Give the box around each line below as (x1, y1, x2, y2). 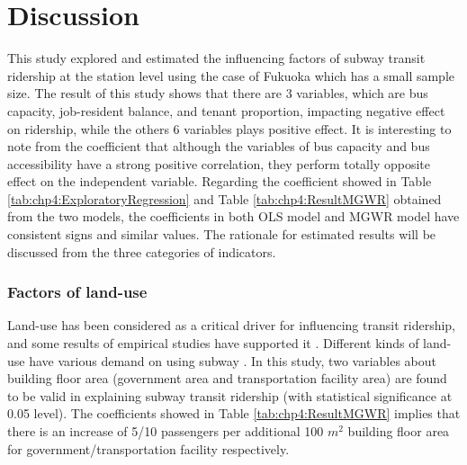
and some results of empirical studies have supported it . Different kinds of (7, 334, 419, 353)
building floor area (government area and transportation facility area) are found (7, 369, 447, 388)
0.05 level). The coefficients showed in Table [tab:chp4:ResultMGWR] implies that (7, 404, 461, 423)
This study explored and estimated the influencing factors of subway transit (7, 49, 426, 67)
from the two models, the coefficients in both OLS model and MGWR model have (7, 207, 460, 226)
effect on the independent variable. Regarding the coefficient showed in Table (7, 172, 432, 191)
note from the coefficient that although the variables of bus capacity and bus (7, 137, 430, 156)
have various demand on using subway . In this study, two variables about (29, 351, 437, 370)
